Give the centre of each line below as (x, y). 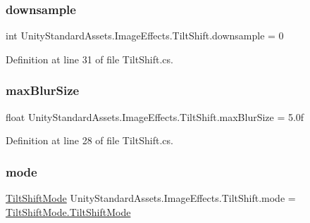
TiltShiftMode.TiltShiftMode (68, 211)
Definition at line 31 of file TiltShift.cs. (89, 59)
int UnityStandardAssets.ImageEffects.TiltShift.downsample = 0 (145, 36)
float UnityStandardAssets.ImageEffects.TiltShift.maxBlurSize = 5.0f (155, 116)
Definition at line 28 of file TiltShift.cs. (89, 140)
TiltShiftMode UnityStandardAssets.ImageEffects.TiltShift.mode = (151, 198)
